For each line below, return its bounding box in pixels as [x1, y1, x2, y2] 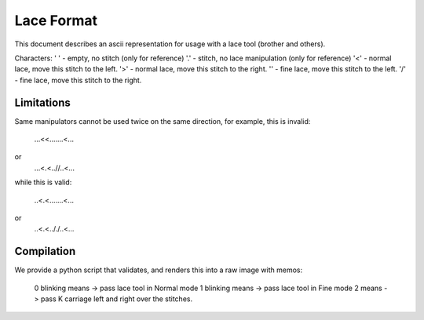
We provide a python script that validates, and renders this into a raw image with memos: [14, 265, 302, 275]
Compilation [14, 245, 76, 258]
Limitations [14, 96, 71, 109]
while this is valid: [14, 177, 72, 187]
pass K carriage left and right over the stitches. [40, 294, 192, 304]
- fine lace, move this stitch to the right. [14, 75, 142, 85]
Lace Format [14, 12, 98, 29]
